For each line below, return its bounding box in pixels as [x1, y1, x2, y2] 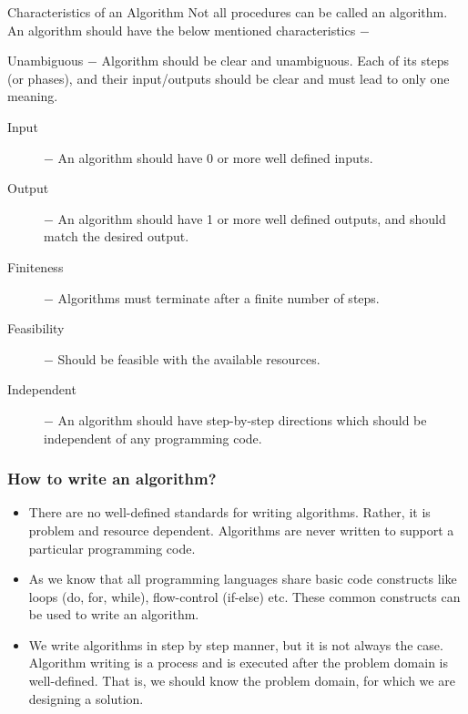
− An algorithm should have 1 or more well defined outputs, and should [44, 209, 446, 228]
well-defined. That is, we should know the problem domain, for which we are [28, 671, 455, 690]
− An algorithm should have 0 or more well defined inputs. [44, 148, 373, 167]
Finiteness [7, 257, 64, 276]
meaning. [7, 87, 58, 106]
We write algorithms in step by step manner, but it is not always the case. [28, 635, 443, 654]
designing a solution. [28, 688, 144, 708]
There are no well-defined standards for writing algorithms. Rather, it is [28, 503, 431, 522]
